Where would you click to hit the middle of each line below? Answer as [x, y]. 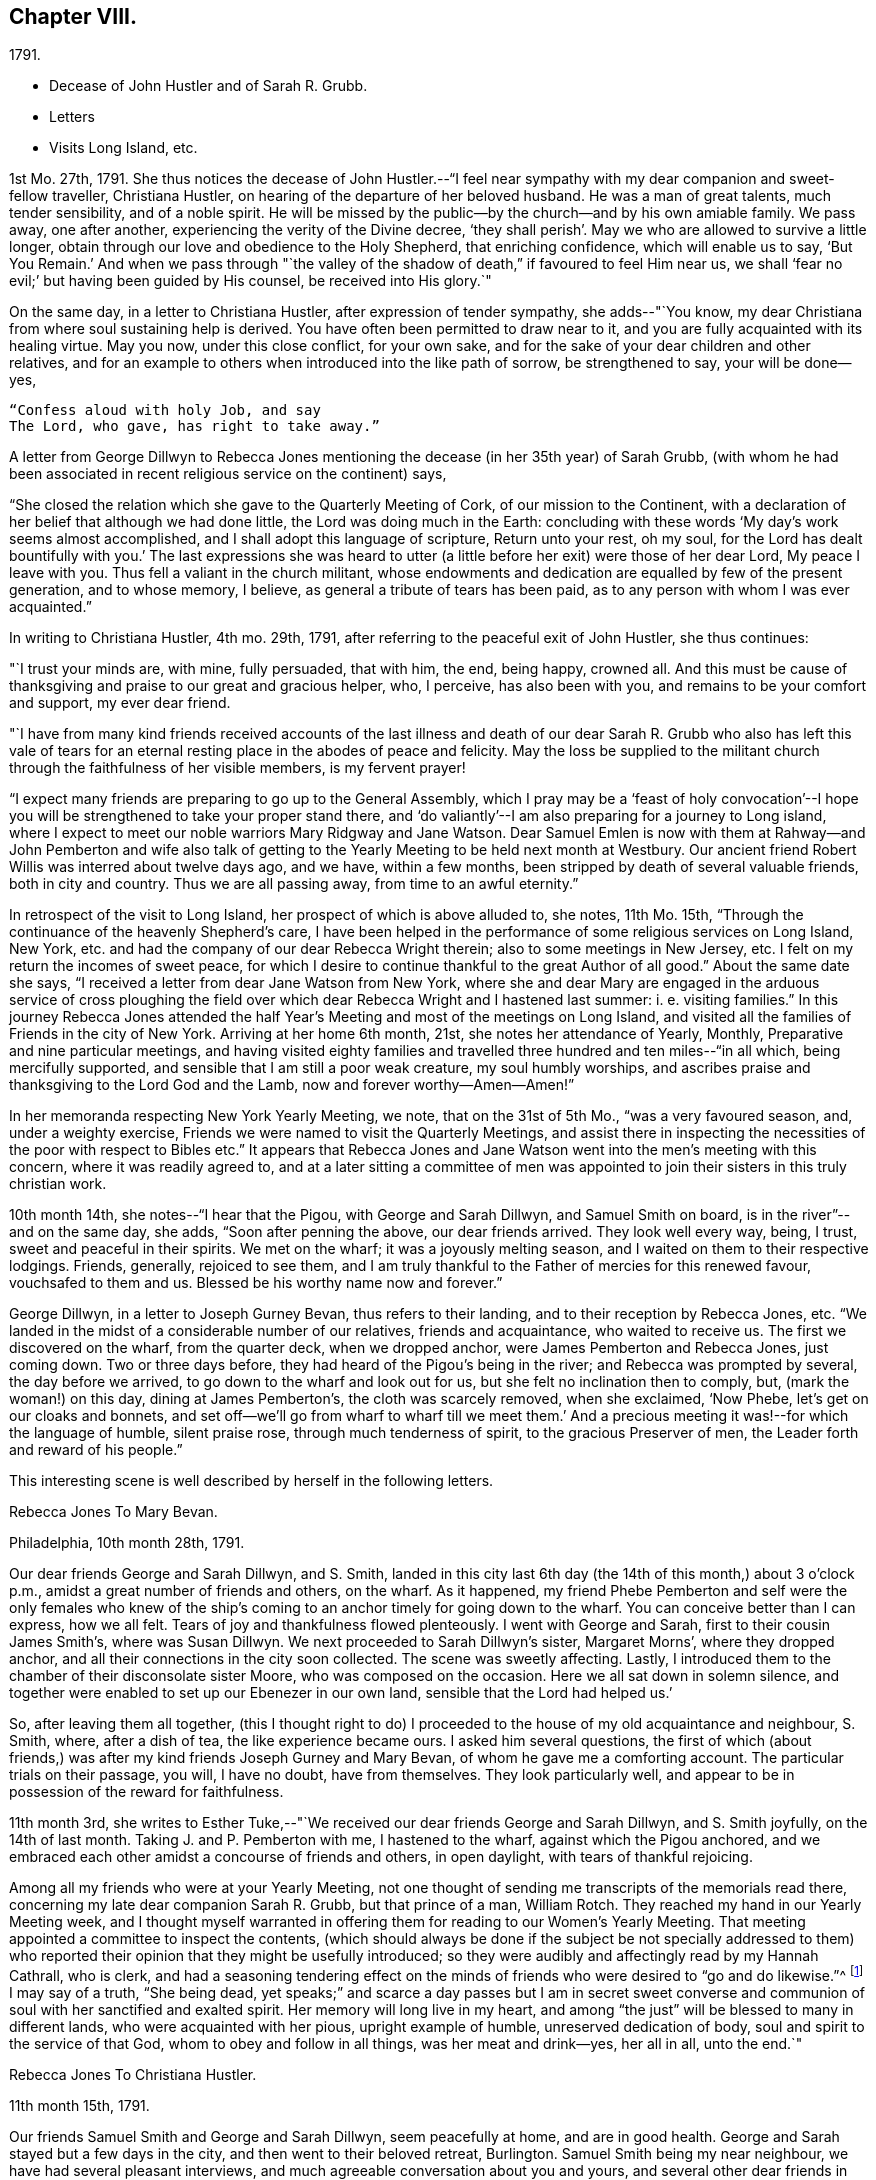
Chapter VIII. [73, 16]
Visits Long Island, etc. [123, 148]
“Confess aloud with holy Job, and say [165, 410]
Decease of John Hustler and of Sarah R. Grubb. [208, 86]
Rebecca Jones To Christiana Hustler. [133, 2075]
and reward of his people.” [96, 1450]
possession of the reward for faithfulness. [146, 1792]
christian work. [58, 1184]
